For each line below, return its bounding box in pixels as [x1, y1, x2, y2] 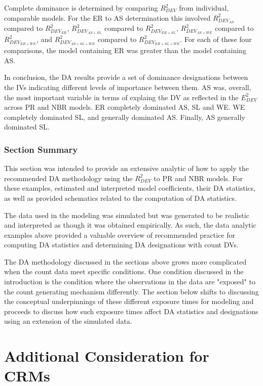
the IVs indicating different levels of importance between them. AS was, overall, [4, 81, 251, 92]
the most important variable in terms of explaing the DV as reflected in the [4, 92, 239, 102]
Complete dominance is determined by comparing [4, 3, 158, 13]
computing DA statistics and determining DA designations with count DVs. [4, 239, 239, 250]
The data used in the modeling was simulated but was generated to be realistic [4, 209, 249, 220]
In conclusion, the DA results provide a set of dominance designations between [4, 72, 248, 82]
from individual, [179, 3, 229, 13]
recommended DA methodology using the [4, 173, 133, 183]
